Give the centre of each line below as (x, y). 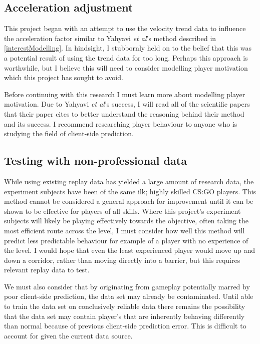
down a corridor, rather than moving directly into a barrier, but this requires (122, 260)
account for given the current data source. (68, 335)
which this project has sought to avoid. (64, 77)
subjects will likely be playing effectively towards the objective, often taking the (126, 221)
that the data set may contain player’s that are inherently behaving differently (124, 316)
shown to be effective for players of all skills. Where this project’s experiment (122, 211)
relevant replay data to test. (47, 270)
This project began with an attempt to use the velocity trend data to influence (125, 28)
